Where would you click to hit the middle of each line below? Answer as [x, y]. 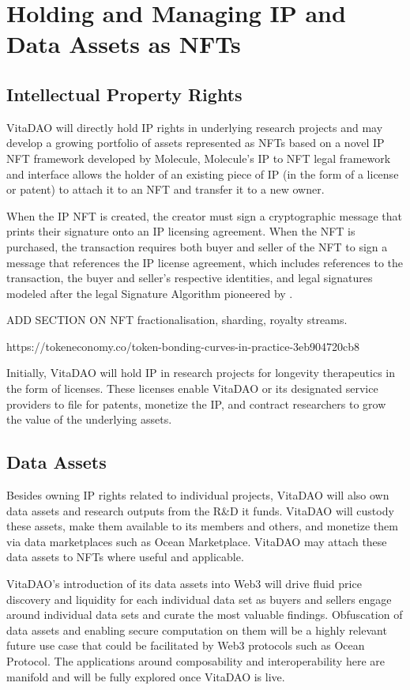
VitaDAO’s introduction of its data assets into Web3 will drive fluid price [184, 584]
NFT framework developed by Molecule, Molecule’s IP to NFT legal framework [199, 158]
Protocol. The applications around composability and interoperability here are [196, 661]
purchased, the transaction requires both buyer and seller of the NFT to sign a [197, 246]
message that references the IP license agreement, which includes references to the [205, 262]
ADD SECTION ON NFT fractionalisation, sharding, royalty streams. [177, 320]
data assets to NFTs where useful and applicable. [125, 557]
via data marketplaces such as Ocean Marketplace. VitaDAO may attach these [197, 541]
